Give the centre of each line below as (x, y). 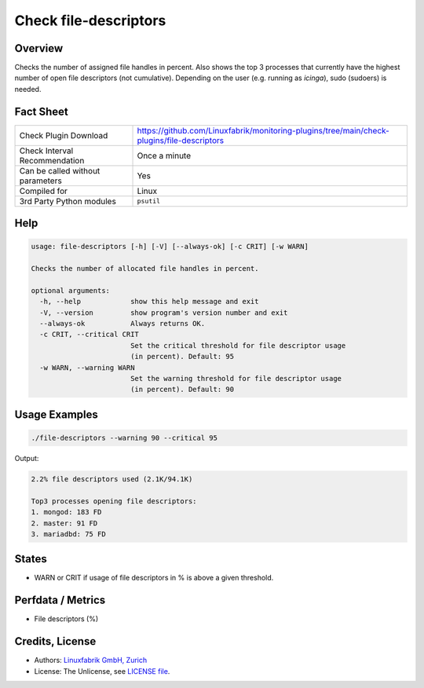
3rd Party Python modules (68, 201)
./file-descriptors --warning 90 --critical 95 (124, 438)
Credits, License (55, 641)
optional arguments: (70, 290)
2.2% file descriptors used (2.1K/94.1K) (112, 479)
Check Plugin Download (64, 135)
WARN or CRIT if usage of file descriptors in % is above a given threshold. (154, 578)
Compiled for (44, 191)
